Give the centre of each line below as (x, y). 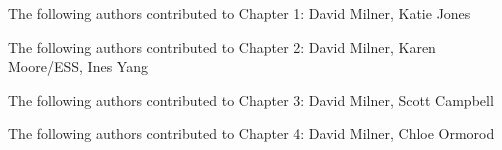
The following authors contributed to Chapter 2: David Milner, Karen (222, 46)
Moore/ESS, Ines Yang (78, 66)
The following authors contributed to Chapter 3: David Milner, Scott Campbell (251, 99)
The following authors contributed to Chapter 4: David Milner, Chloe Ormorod (251, 133)
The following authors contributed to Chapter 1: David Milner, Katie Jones (239, 13)
